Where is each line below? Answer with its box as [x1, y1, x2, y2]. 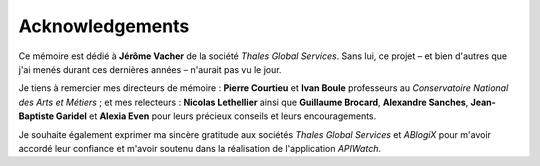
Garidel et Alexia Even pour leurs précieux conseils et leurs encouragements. [55, 110, 377, 122]
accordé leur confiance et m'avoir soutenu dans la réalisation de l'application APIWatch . [18, 142, 382, 154]
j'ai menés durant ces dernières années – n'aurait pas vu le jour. [18, 63, 282, 75]
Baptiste [18, 110, 55, 122]
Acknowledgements [18, 15, 190, 37]
